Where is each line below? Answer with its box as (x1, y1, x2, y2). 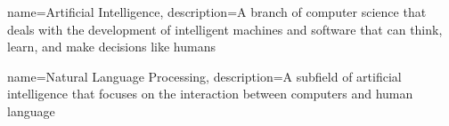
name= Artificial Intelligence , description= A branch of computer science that (7, 3, 427, 20)
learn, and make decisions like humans (7, 37, 216, 56)
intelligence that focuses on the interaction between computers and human (7, 84, 413, 103)
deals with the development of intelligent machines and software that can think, (7, 20, 443, 38)
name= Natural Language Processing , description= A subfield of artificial (7, 67, 402, 85)
